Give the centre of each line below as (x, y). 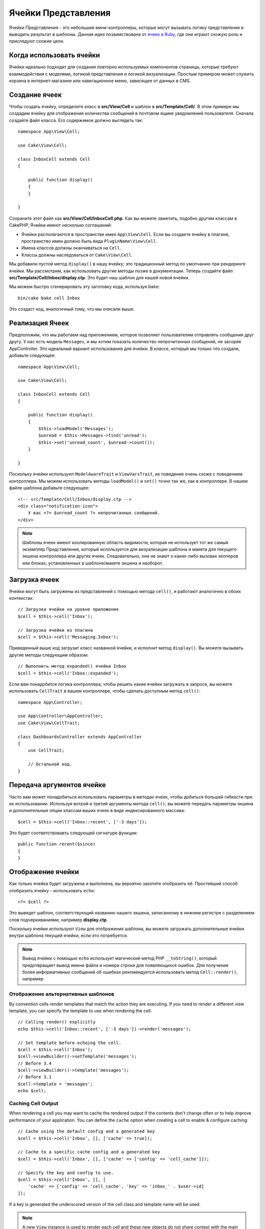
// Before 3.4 (35, 1063)
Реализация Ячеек (39, 323)
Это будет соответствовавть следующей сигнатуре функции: (73, 833)
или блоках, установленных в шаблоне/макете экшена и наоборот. (93, 563)
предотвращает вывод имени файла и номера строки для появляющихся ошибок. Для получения (125, 965)
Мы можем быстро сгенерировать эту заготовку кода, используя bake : (84, 287)
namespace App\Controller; (50, 702)
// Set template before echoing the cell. (70, 1043)
